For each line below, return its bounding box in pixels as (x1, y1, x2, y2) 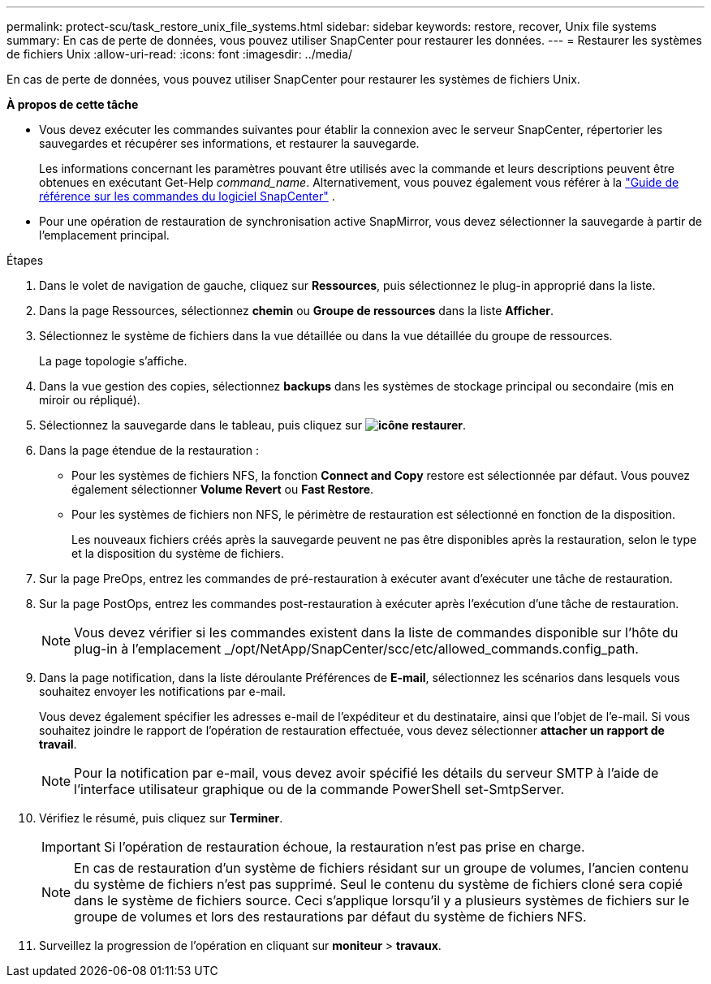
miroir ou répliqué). (39, 393, 140, 407)
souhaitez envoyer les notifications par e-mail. (39, 684, 286, 698)
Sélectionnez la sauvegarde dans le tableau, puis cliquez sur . (39, 418, 466, 432)
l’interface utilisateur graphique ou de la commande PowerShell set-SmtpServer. (74, 781, 565, 797)
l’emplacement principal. (39, 228, 170, 242)
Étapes (6, 253, 44, 267)
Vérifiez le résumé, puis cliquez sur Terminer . (39, 811, 283, 825)
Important (41, 839, 101, 855)
